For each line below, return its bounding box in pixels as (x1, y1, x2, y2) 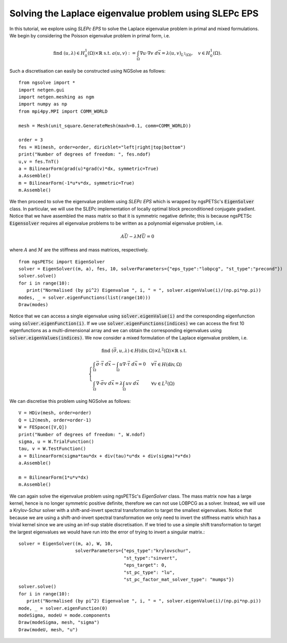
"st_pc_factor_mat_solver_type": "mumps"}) (123, 576, 235, 582)
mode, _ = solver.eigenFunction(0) (18, 605, 108, 611)
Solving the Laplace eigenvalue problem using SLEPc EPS (9, 8, 259, 19)
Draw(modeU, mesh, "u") (18, 627, 78, 632)
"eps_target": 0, (123, 562, 167, 568)
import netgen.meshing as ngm (18, 94, 95, 100)
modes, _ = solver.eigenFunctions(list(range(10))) (18, 294, 151, 301)
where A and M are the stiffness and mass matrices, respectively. (9, 247, 149, 253)
